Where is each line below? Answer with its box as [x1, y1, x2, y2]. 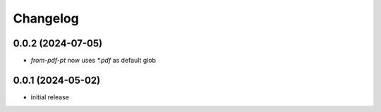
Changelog [13, 11, 79, 26]
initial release [30, 92, 70, 101]
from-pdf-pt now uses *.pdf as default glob [30, 56, 157, 65]
